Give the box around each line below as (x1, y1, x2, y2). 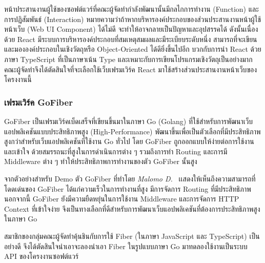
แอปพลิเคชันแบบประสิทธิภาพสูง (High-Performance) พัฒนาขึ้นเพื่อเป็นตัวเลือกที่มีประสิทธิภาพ (4, 126, 261, 136)
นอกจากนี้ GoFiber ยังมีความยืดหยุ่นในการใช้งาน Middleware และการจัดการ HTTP (4, 193, 239, 204)
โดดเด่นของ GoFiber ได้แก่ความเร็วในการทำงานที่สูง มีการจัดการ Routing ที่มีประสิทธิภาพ (4, 183, 251, 194)
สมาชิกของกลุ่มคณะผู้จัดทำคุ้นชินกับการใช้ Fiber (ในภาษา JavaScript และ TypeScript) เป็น (4, 230, 260, 241)
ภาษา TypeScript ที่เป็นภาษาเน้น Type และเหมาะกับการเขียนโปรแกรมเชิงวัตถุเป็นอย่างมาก (4, 53, 253, 64)
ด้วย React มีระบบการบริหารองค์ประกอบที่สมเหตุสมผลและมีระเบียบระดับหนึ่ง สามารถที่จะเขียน (4, 33, 257, 44)
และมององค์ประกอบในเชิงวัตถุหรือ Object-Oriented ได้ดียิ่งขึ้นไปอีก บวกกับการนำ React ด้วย (4, 44, 261, 54)
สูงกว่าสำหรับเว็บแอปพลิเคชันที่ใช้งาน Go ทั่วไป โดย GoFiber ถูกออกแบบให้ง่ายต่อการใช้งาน (4, 136, 254, 147)
